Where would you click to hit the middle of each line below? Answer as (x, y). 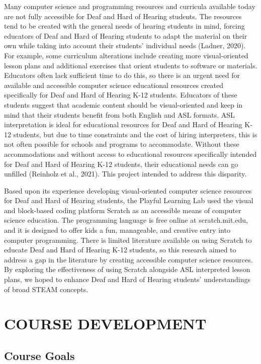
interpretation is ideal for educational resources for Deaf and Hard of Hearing (123, 124)
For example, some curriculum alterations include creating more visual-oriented (126, 55)
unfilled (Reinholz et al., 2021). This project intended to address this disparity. (125, 174)
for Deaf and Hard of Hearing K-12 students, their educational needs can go (121, 164)
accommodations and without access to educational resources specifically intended (130, 154)
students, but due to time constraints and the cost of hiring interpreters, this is (135, 134)
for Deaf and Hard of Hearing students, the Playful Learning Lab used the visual (129, 200)
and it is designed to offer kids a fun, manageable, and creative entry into (117, 230)
